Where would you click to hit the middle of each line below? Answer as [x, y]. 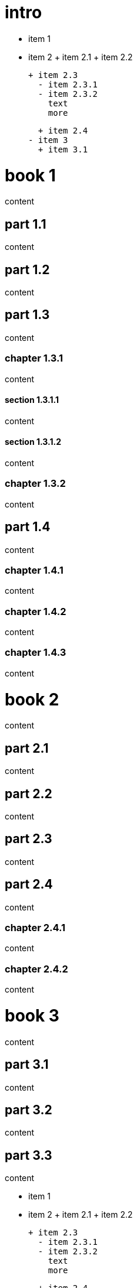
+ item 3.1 [63, 149]
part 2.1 [27, 748]
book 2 [32, 699]
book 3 [32, 1015]
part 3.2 [29, 1110]
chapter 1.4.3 [36, 653]
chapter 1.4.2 [36, 611]
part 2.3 [29, 839]
